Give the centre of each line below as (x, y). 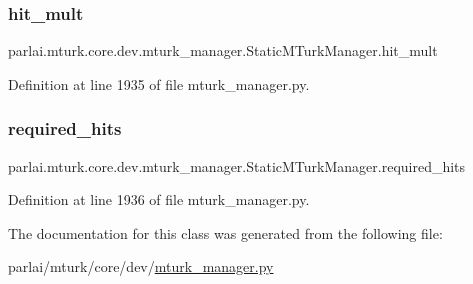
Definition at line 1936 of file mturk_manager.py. (159, 199)
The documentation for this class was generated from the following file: (225, 232)
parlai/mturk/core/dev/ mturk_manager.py (141, 266)
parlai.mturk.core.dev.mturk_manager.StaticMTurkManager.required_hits (237, 165)
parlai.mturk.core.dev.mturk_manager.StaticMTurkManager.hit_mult (223, 50)
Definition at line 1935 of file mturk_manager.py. (159, 83)
